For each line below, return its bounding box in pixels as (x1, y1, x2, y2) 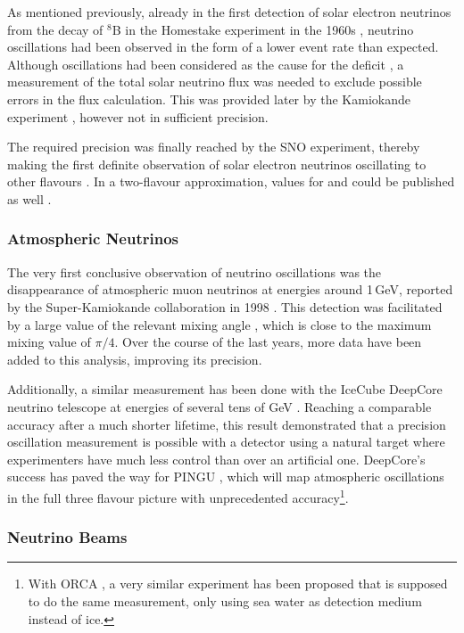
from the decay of (7, 20, 104, 38)
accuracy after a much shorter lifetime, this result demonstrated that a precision (7, 415, 446, 433)
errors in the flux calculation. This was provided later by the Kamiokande (7, 89, 410, 108)
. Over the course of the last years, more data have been (114, 333, 422, 351)
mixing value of (7, 333, 91, 351)
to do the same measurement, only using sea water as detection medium (28, 591, 422, 610)
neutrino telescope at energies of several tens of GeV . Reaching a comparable (7, 397, 432, 415)
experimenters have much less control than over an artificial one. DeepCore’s (7, 449, 426, 468)
